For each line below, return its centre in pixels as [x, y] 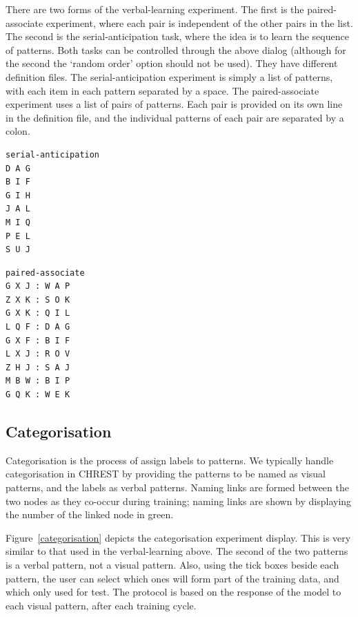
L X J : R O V [38, 354]
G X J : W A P [38, 286]
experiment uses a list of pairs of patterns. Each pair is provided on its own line [174, 104]
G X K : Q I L [38, 313]
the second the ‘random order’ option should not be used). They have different [172, 63]
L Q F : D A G [38, 327]
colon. [18, 131]
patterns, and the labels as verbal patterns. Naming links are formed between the [177, 487]
